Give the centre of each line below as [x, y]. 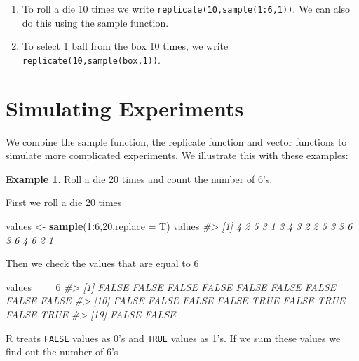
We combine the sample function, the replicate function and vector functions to [176, 141]
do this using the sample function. [95, 22]
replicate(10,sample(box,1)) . [91, 59]
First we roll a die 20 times [64, 202]
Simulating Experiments [125, 108]
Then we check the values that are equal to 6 [102, 263]
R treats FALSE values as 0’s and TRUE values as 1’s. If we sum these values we [173, 338]
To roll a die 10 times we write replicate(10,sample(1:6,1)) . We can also [186, 8]
